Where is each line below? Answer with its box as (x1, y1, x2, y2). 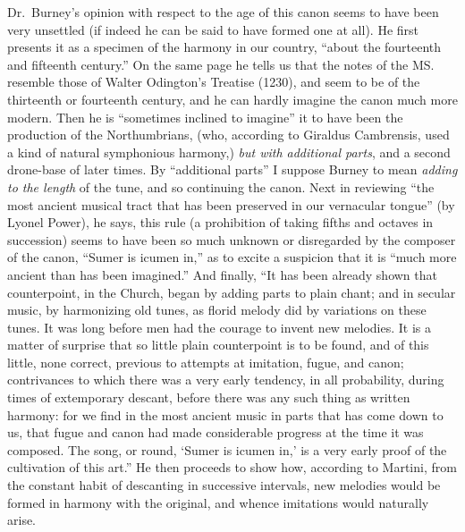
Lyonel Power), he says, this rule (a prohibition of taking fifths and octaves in (7, 213, 434, 232)
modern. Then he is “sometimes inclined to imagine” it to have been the (7, 107, 403, 126)
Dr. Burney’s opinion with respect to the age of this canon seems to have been (7, 3, 439, 21)
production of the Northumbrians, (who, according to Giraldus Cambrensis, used (7, 125, 450, 144)
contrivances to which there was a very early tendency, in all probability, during (7, 370, 444, 389)
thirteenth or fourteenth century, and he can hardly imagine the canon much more (7, 89, 458, 108)
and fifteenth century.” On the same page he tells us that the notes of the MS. (7, 55, 435, 73)
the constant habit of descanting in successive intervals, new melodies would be (7, 476, 441, 494)
